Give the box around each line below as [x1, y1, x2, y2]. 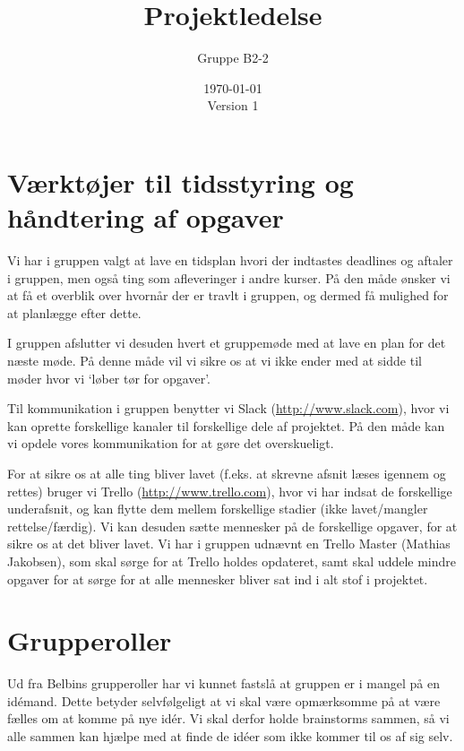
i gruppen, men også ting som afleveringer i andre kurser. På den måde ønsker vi [7, 268, 451, 287]
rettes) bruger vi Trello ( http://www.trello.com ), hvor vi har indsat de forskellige [7, 481, 452, 500]
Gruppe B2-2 [197, 48, 269, 67]
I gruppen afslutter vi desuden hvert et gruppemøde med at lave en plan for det [7, 333, 446, 352]
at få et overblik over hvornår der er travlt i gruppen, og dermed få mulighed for [7, 286, 449, 305]
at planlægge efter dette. [7, 303, 142, 322]
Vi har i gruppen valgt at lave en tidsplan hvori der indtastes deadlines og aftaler [7, 251, 453, 270]
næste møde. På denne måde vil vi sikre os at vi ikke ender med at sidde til [7, 351, 422, 369]
